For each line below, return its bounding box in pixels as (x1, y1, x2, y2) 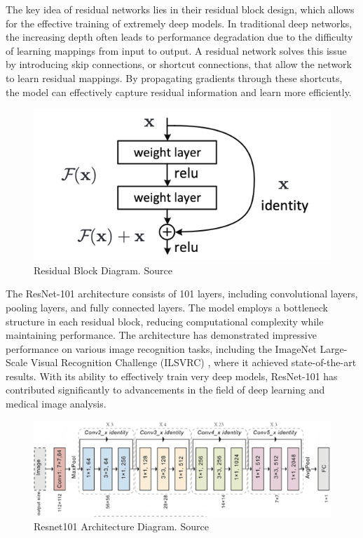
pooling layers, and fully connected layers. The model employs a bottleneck (6, 300, 328, 314)
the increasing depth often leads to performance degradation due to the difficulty (6, 29, 353, 44)
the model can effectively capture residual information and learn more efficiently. (6, 84, 352, 99)
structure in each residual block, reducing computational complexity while (6, 314, 324, 328)
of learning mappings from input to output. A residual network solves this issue (6, 43, 347, 58)
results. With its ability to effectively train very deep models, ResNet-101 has (6, 368, 338, 383)
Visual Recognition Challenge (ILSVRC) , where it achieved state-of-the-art (30, 355, 357, 370)
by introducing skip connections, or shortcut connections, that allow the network (6, 57, 352, 72)
